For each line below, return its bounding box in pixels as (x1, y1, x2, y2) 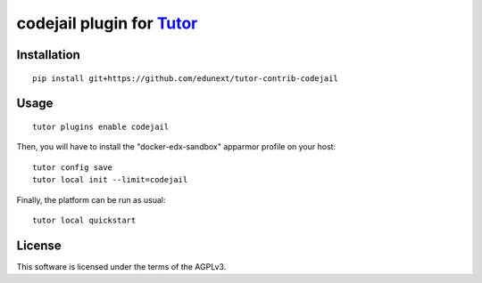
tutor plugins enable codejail (32, 121, 170, 132)
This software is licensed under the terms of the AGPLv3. (16, 261, 227, 271)
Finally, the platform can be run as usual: (16, 194, 166, 205)
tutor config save (32, 162, 113, 173)
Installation (16, 47, 80, 62)
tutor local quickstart (32, 214, 137, 225)
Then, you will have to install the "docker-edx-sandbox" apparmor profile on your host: (16, 141, 337, 152)
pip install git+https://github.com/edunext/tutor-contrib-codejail (32, 73, 338, 84)
